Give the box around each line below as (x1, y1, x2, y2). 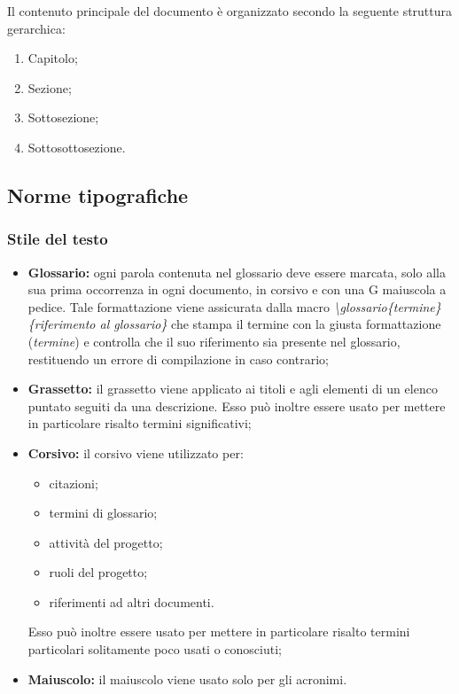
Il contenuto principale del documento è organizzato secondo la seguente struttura (7, 2, 453, 19)
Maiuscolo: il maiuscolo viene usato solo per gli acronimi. (27, 669, 347, 688)
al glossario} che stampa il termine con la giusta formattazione (99, 315, 441, 333)
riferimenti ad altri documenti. (49, 592, 214, 611)
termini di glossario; (49, 503, 158, 522)
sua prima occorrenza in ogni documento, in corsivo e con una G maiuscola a (27, 280, 447, 299)
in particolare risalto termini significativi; (27, 414, 252, 433)
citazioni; (49, 473, 98, 492)
